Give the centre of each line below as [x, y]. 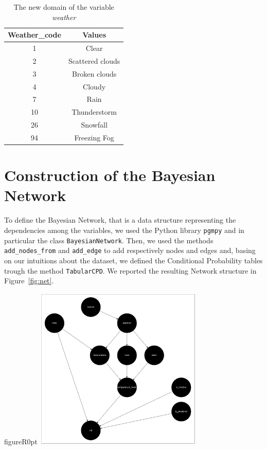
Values [94, 35]
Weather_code [34, 35]
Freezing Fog [94, 137]
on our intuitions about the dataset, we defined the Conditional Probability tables [133, 260]
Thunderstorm [94, 112]
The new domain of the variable [64, 7]
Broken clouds [94, 73]
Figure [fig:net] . [29, 281]
